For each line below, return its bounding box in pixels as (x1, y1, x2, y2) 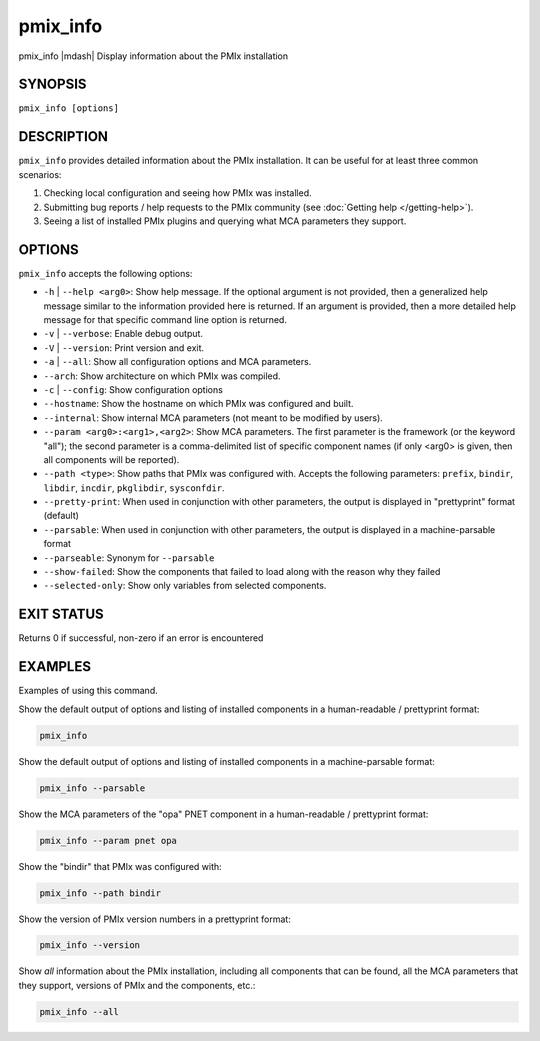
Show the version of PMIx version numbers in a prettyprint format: (18, 913, 292, 925)
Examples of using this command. (18, 685, 159, 697)
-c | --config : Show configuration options (43, 383, 224, 395)
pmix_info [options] (18, 103, 120, 114)
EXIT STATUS (18, 606, 104, 623)
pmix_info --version (39, 940, 140, 951)
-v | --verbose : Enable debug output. (43, 328, 204, 340)
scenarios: (18, 168, 62, 180)
